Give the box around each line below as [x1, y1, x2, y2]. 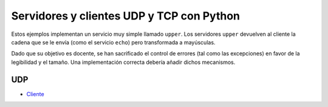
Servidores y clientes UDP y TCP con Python [11, 9, 240, 22]
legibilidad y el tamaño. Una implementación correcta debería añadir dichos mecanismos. [11, 58, 236, 66]
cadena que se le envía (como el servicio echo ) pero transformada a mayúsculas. [11, 38, 216, 46]
